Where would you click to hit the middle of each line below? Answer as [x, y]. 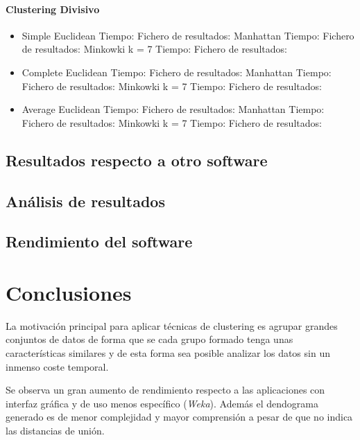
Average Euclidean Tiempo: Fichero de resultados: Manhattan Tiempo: [173, 109]
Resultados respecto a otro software [137, 160]
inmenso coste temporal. [57, 366]
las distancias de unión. [55, 430]
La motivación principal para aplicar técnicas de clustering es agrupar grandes [172, 325]
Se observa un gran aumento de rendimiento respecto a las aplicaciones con [165, 390]
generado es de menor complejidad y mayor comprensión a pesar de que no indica [179, 417]
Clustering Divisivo [53, 9]
